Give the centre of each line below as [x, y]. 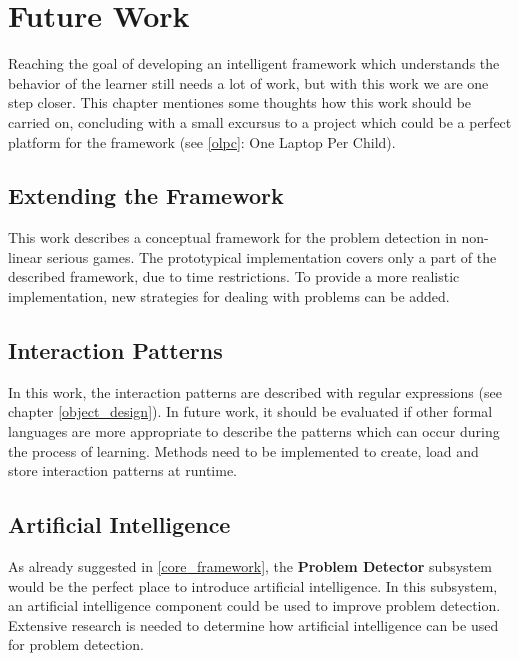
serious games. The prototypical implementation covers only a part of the [271, 256]
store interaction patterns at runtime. [122, 470]
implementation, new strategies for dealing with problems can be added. [229, 296]
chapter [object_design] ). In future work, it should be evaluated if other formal [250, 411]
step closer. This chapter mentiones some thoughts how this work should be [240, 102]
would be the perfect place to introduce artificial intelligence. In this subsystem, [253, 585]
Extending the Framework [146, 195]
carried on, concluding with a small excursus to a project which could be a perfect [260, 121]
